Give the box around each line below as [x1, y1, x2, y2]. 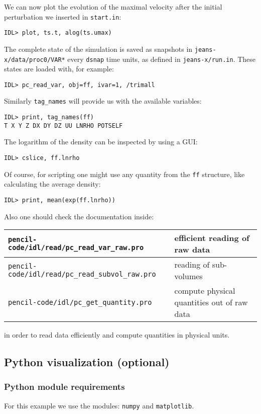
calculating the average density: [4, 179, 101, 189]
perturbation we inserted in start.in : [4, 11, 121, 22]
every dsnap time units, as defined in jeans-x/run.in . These [67, 53, 256, 64]
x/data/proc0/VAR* [4, 56, 65, 63]
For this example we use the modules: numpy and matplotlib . [4, 400, 194, 410]
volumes [174, 270, 203, 282]
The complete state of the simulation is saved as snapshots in [4, 43, 193, 54]
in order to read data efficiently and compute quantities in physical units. [4, 329, 230, 340]
